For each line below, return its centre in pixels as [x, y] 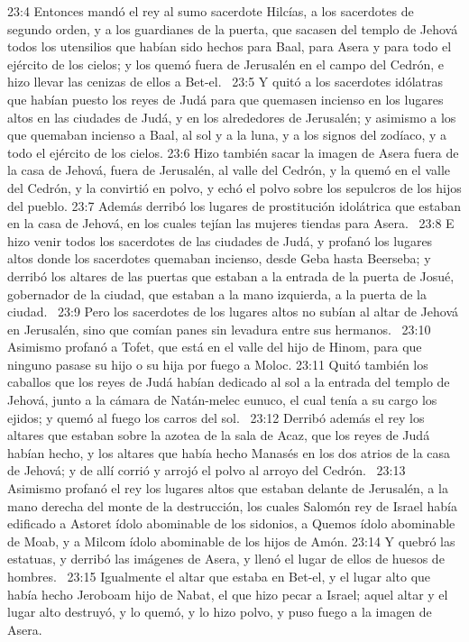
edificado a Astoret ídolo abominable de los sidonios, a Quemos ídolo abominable [231, 523]
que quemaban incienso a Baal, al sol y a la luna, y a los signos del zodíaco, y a [227, 135]
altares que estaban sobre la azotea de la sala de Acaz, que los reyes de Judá [219, 435]
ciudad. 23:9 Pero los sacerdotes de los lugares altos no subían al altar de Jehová [233, 312]
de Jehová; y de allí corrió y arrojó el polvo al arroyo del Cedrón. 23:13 [207, 470]
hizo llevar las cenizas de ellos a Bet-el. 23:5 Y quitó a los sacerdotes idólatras [225, 82]
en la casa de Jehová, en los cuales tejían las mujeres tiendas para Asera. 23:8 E [231, 223]
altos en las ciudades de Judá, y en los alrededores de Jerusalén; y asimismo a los [232, 117]
